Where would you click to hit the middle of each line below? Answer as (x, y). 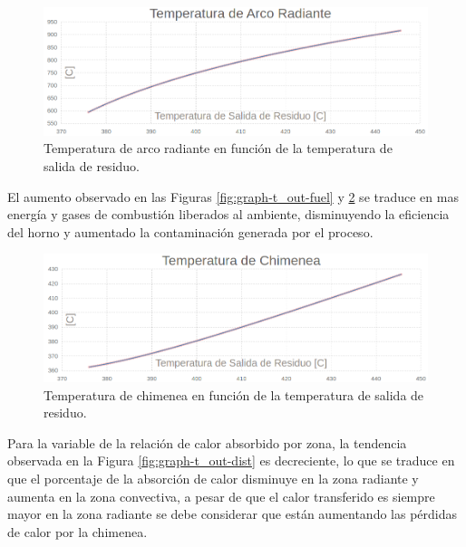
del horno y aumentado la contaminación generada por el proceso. (190, 231)
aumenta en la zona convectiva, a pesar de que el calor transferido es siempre (221, 496)
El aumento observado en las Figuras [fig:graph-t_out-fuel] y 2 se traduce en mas (233, 196)
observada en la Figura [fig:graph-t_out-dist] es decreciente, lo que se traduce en (231, 461)
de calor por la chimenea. (78, 531)
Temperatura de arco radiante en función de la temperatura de (218, 148)
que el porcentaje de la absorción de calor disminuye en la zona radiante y (213, 479)
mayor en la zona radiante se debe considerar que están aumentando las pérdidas (233, 514)
